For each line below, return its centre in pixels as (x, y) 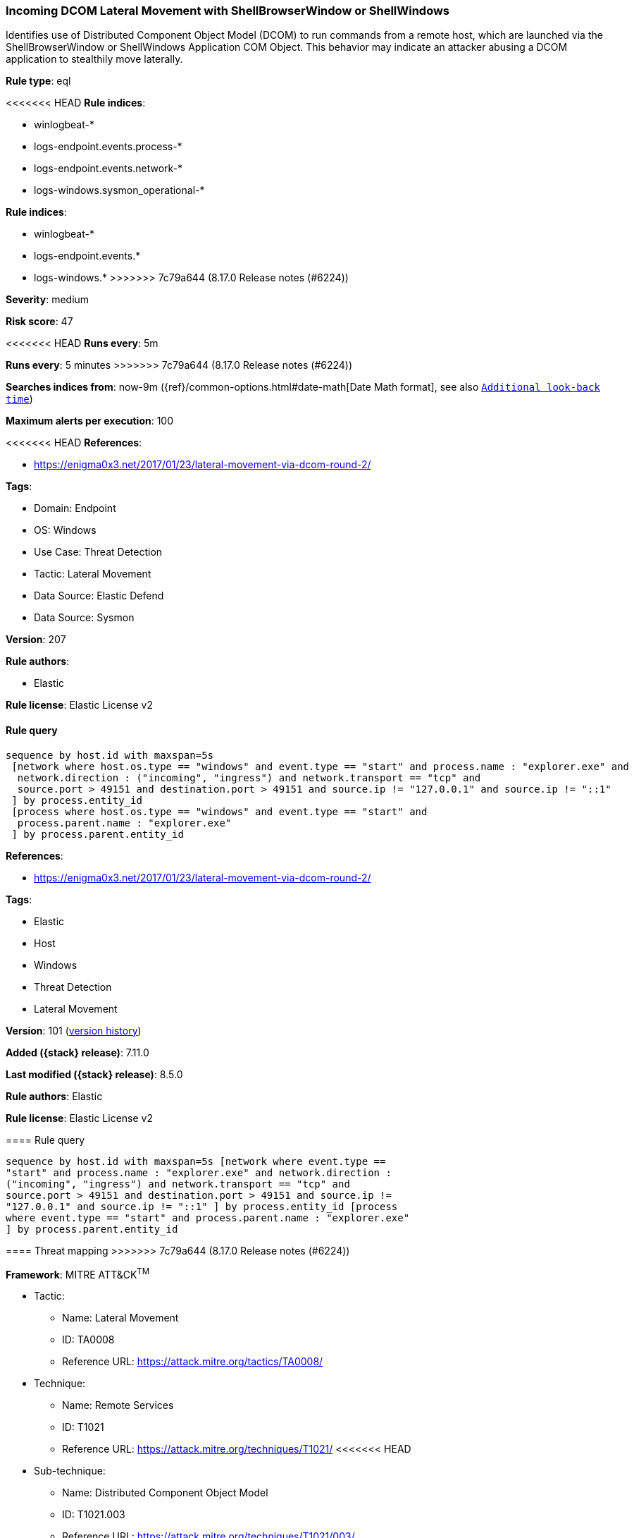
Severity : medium (48, 300)
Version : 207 (36, 640)
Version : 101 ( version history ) (74, 1030)
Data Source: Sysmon (84, 618)
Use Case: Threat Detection (98, 552)
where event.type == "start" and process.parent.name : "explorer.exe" (208, 1217)
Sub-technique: (70, 1471)
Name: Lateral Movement (120, 1318)
